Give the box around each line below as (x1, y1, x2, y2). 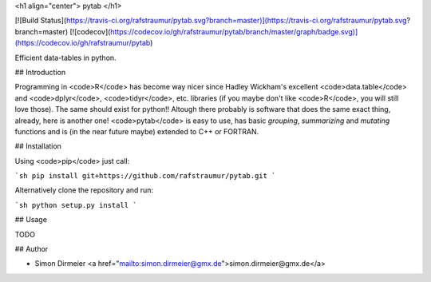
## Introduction (14, 67, 66, 77)
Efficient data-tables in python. (14, 53, 117, 62)
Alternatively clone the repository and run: (14, 185, 154, 195)
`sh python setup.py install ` (14, 201, 137, 209)
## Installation (14, 141, 61, 151)
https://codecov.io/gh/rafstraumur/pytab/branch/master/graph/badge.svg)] (110, 26, 358, 36)
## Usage (14, 215, 48, 224)
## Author (14, 244, 49, 254)
